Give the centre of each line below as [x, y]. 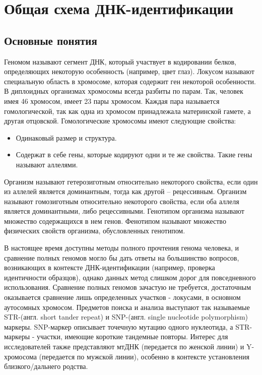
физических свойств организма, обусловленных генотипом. [95, 231]
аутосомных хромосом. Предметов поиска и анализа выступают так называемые [127, 307]
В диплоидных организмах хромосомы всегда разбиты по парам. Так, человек [124, 91]
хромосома [20, 356]
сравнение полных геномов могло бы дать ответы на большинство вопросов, [122, 257]
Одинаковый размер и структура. [66, 137]
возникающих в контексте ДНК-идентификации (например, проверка [110, 267]
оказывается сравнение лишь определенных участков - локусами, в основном [122, 297]
